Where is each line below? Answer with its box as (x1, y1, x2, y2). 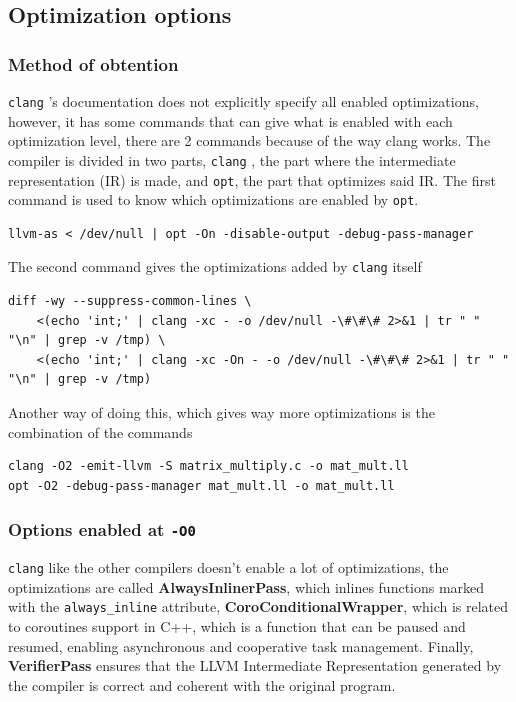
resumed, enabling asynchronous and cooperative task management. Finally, (8, 635, 474, 656)
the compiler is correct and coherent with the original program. (8, 674, 396, 695)
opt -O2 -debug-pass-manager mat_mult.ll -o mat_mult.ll (8, 478, 395, 493)
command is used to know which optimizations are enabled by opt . (8, 189, 419, 210)
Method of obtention (8, 51, 179, 76)
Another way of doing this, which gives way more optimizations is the (8, 402, 435, 423)
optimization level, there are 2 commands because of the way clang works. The (8, 130, 491, 151)
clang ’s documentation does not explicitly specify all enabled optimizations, (8, 91, 479, 111)
